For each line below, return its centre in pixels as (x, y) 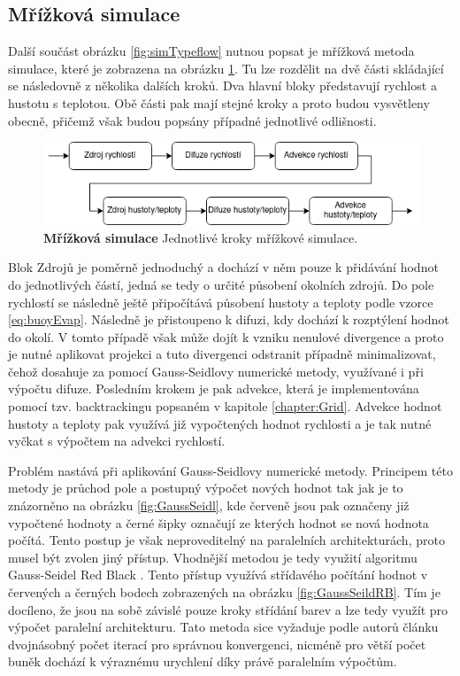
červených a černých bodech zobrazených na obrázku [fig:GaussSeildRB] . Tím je (224, 592)
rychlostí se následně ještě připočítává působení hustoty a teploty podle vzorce (221, 302)
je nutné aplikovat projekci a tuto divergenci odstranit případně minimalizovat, (222, 354)
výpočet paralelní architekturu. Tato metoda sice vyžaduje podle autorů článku (223, 627)
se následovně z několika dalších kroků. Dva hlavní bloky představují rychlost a (222, 85)
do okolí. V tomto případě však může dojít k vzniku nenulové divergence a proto (226, 336)
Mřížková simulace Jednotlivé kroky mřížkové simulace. (201, 237)
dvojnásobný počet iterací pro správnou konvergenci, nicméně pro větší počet (217, 644)
